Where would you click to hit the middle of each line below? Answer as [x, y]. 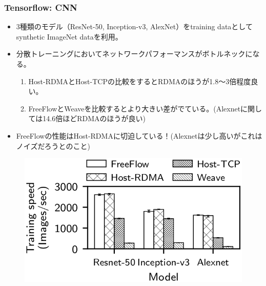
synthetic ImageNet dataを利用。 [69, 36]
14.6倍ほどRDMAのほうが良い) [94, 118]
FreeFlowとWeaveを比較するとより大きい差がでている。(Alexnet [135, 108]
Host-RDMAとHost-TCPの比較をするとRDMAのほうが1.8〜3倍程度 [140, 81]
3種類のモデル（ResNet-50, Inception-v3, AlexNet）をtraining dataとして [134, 26]
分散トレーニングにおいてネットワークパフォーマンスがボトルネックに [134, 54]
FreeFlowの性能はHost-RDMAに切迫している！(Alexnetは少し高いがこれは [139, 135]
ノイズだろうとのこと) [53, 146]
